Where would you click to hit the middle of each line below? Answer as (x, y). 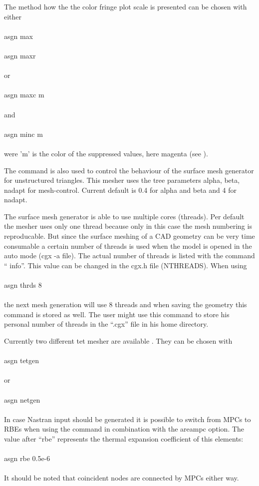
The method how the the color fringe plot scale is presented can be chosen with (126, 6)
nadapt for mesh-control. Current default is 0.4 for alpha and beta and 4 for (120, 190)
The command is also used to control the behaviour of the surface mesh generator (129, 170)
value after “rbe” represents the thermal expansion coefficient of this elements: (124, 438)
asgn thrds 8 (23, 285)
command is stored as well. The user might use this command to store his (117, 314)
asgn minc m (23, 134)
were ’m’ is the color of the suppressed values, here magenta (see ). (106, 153)
